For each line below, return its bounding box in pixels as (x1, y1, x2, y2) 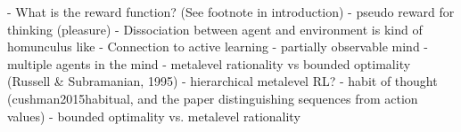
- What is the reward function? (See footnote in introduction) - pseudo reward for (7, 3, 455, 20)
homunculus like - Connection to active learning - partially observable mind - (7, 37, 428, 56)
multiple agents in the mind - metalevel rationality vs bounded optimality (7, 54, 411, 73)
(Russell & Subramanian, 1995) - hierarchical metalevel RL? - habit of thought (7, 72, 438, 90)
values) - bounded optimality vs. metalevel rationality (7, 106, 300, 125)
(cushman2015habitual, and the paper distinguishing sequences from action (7, 89, 418, 107)
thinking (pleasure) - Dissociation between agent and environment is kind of (7, 19, 423, 38)
